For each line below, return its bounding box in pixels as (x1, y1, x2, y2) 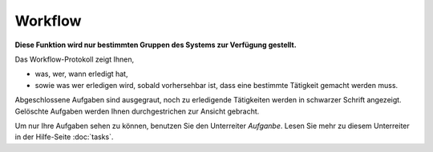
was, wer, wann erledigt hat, (34, 69, 128, 79)
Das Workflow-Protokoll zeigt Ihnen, (14, 54, 135, 64)
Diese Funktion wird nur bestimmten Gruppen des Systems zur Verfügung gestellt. (14, 40, 297, 50)
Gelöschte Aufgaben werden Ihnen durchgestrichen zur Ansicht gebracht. (14, 106, 260, 116)
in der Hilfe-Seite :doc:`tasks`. (14, 132, 114, 142)
